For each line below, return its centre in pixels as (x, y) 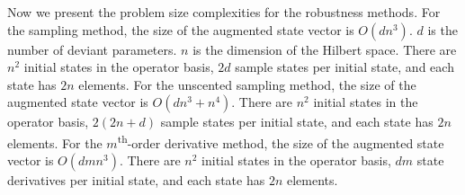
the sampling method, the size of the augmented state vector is (181, 29)
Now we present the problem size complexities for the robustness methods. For (224, 12)
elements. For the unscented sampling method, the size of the (247, 84)
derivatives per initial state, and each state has (136, 180)
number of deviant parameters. (92, 49)
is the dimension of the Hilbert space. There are (325, 49)
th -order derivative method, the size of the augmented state (281, 141)
